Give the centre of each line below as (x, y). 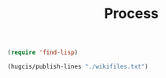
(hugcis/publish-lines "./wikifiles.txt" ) (78, 67)
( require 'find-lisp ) (43, 53)
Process (131, 14)
